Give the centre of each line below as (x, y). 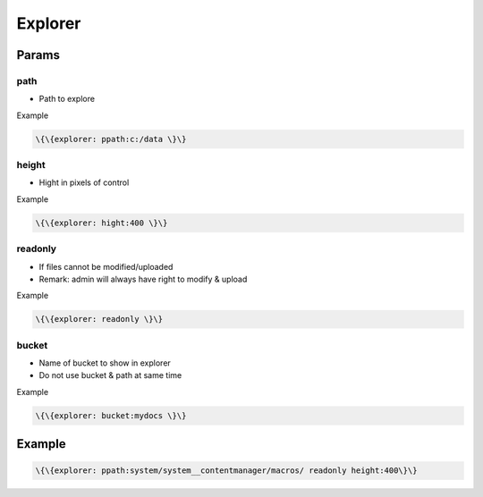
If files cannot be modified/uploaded (106, 266)
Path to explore (67, 99)
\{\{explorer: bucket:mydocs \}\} (111, 415)
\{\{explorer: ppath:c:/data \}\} (111, 139)
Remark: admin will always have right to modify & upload (143, 279)
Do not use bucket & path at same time (110, 375)
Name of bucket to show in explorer (105, 363)
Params (38, 55)
